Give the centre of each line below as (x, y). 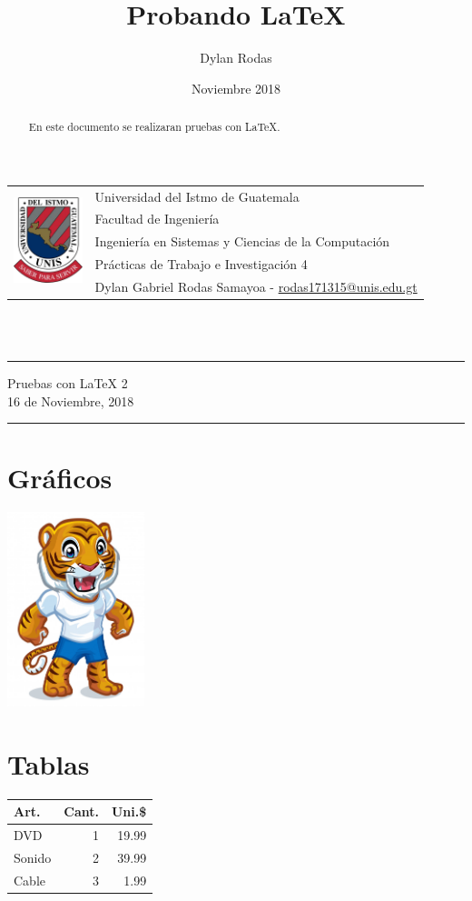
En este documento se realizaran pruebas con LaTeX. (154, 127)
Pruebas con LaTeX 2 (68, 383)
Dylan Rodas (236, 58)
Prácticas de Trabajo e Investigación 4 (201, 264)
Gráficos (60, 477)
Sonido (33, 857)
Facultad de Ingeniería (157, 219)
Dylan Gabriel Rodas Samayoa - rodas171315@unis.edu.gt (256, 286)
